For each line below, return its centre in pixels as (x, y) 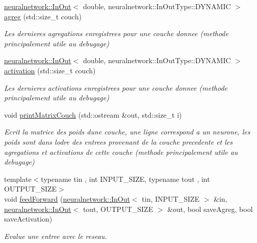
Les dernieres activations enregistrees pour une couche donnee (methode (116, 87)
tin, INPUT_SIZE (171, 198)
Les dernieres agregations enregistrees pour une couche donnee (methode (116, 33)
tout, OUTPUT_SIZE (118, 209)
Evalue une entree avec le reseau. (56, 236)
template (18, 179)
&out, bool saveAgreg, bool (210, 209)
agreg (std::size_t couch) (43, 16)
